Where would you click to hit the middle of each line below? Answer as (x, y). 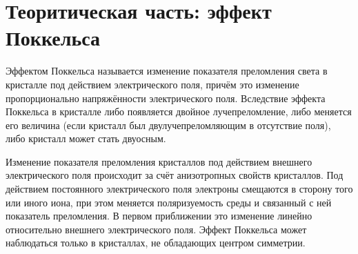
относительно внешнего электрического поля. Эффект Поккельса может (156, 229)
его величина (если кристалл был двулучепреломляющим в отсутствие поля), (168, 125)
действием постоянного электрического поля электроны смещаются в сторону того (179, 189)
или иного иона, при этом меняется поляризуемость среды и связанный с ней (169, 202)
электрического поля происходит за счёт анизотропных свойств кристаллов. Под (175, 175)
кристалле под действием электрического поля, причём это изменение (152, 84)
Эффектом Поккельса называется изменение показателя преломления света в (167, 71)
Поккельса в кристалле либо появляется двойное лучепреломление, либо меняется (179, 111)
